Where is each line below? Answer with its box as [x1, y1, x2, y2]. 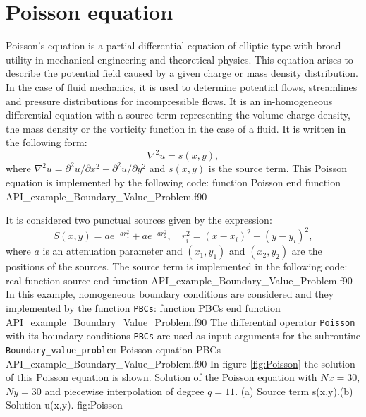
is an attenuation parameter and [42, 243, 183, 258]
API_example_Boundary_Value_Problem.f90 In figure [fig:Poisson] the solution [6, 356, 355, 370]
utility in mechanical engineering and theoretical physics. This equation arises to [6, 52, 353, 66]
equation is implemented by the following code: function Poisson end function [6, 174, 341, 189]
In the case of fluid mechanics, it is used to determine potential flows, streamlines [6, 79, 358, 94]
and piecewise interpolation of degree [44, 383, 205, 398]
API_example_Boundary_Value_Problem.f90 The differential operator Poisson [6, 314, 355, 329]
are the [291, 243, 322, 258]
